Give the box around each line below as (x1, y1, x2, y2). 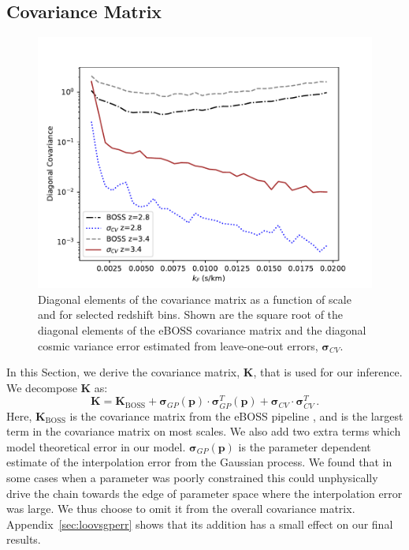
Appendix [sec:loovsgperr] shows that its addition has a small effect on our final (6, 515, 393, 532)
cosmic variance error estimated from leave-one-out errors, (38, 337, 318, 354)
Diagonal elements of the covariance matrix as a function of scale (38, 290, 351, 307)
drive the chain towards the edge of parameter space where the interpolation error (6, 485, 403, 501)
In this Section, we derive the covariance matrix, (6, 364, 240, 380)
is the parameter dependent (238, 438, 371, 455)
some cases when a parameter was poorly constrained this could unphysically (6, 469, 378, 485)
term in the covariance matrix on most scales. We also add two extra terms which (6, 423, 401, 440)
